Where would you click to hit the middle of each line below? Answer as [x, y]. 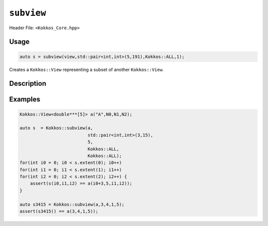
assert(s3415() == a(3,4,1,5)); [59, 211]
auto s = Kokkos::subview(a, [56, 128]
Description [28, 84]
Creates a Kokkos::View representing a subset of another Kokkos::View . [86, 69]
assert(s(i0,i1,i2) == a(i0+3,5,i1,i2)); [81, 184]
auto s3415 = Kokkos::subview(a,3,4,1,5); [72, 204]
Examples [25, 99]
